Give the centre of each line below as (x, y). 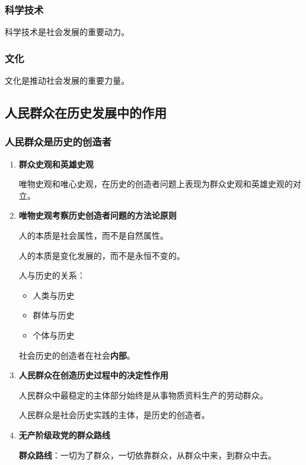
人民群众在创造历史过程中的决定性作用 (93, 375)
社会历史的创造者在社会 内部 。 (77, 355)
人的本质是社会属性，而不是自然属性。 (93, 235)
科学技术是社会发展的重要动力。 (67, 32)
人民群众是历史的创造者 (58, 142)
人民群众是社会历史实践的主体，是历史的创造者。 (114, 415)
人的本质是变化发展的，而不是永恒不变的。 (102, 255)
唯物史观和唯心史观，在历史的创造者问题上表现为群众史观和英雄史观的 (156, 184)
